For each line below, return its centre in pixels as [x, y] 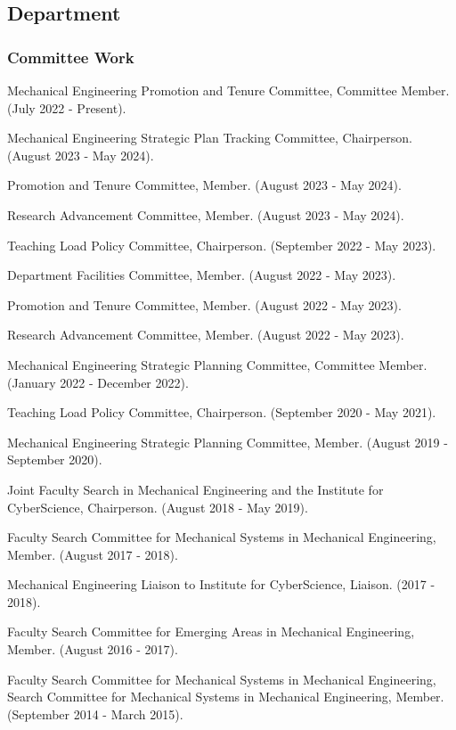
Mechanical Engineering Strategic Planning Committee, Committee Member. [217, 364]
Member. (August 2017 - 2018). [93, 554]
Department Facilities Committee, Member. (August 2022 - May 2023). [202, 275]
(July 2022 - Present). [67, 107]
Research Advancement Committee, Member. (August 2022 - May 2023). [206, 335]
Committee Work [71, 57]
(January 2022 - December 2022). [98, 382]
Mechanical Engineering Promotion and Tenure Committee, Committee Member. [228, 90]
